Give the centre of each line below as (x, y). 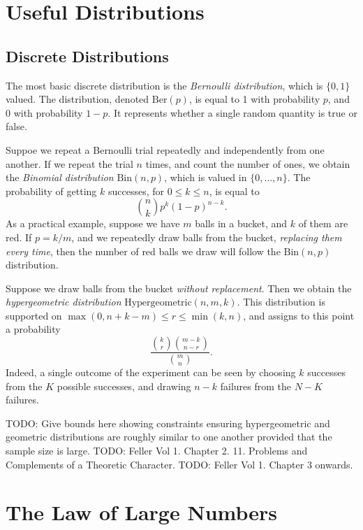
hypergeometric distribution (64, 302)
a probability (33, 329)
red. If (19, 237)
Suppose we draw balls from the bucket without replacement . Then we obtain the (179, 288)
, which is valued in (206, 177)
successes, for (136, 191)
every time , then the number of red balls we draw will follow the (143, 251)
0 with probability (44, 112)
